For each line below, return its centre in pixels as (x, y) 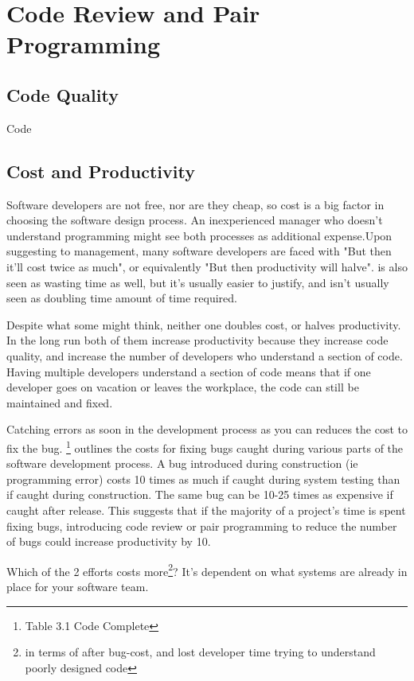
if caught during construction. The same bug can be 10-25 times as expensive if (200, 494)
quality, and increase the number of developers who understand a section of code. (205, 355)
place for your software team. (78, 586)
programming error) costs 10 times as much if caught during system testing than (203, 479)
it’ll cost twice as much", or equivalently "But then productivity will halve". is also (207, 266)
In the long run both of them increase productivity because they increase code (197, 340)
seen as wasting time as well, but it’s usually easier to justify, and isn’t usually (198, 282)
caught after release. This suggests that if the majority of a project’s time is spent (206, 510)
